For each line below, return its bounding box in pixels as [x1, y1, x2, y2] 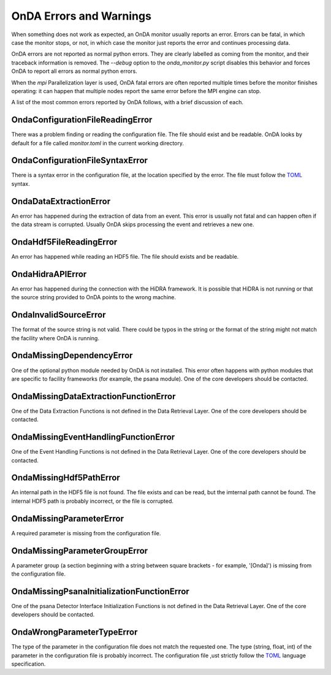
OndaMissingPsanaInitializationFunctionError [11, 586, 189, 597]
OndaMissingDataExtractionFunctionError [11, 391, 176, 402]
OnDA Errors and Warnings [11, 9, 151, 23]
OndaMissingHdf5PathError [11, 473, 121, 483]
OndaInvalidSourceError [11, 310, 107, 320]
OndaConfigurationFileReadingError [11, 115, 153, 125]
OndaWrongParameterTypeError [11, 627, 138, 638]
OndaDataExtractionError [11, 196, 111, 207]
